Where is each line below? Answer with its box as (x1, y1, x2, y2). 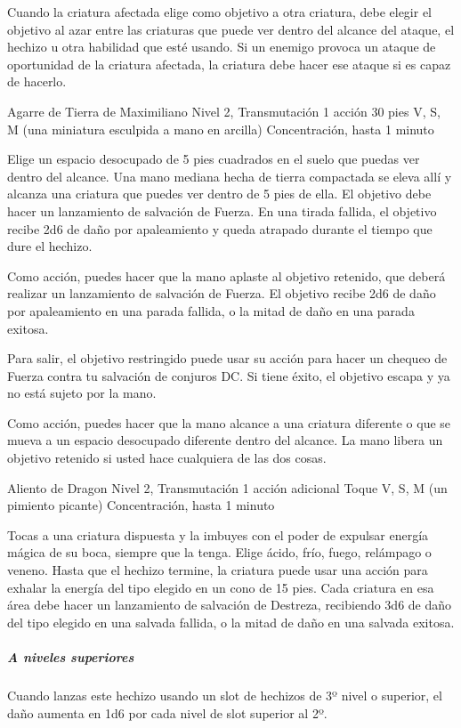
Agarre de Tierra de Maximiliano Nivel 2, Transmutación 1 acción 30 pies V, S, (7, 101, 441, 120)
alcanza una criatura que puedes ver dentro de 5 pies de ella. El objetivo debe (7, 184, 432, 203)
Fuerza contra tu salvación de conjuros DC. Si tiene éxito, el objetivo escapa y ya (7, 366, 450, 384)
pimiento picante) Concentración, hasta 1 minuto (7, 496, 275, 514)
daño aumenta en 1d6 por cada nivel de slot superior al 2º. (7, 703, 328, 722)
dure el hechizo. (7, 237, 93, 255)
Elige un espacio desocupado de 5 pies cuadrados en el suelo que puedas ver (7, 150, 420, 168)
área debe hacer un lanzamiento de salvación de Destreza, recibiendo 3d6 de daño (7, 595, 452, 614)
